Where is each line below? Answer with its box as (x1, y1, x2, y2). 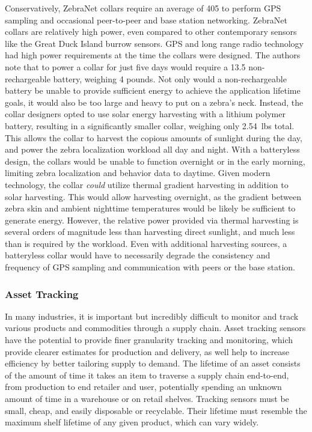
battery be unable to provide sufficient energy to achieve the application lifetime (5, 84, 301, 97)
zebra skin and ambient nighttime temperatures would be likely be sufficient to (5, 202, 296, 214)
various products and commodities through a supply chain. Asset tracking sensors (5, 321, 306, 334)
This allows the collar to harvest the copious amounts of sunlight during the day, (5, 131, 302, 144)
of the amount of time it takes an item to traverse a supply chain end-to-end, (5, 368, 289, 381)
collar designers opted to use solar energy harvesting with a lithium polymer (5, 108, 286, 120)
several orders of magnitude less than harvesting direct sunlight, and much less (5, 225, 295, 238)
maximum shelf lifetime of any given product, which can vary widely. (5, 416, 259, 428)
